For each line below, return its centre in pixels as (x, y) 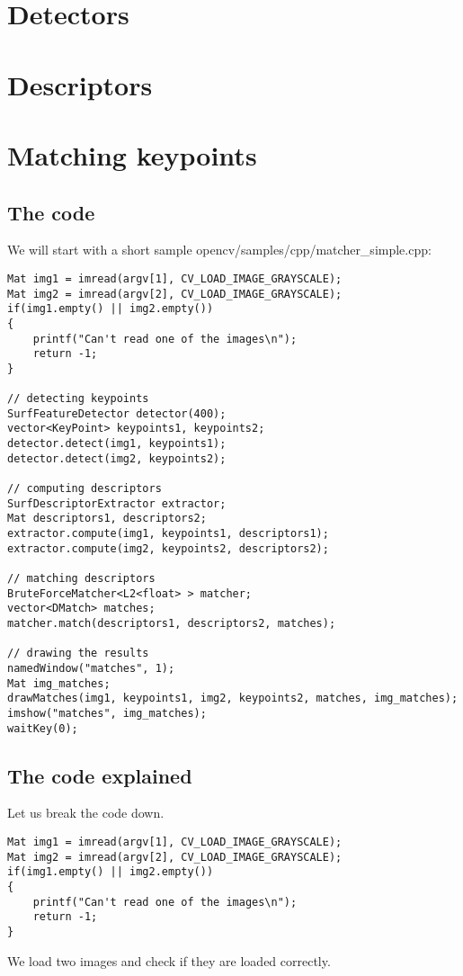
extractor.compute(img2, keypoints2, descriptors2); (168, 548)
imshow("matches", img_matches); (107, 713)
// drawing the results (78, 654)
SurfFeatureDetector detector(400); (117, 413)
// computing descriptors (85, 489)
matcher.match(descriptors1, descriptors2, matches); (172, 624)
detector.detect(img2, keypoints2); (117, 458)
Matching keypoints (132, 154)
